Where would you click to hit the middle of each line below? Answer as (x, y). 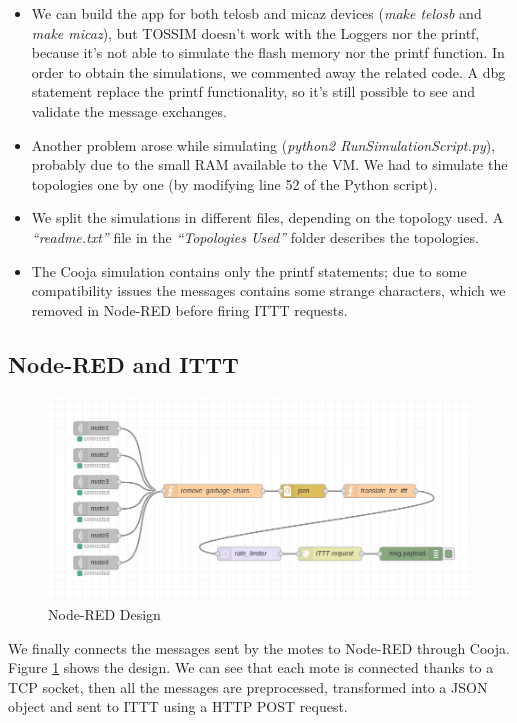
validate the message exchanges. (129, 110)
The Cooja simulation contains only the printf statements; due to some (249, 270)
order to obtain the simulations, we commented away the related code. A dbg (268, 71)
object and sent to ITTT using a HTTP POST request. (178, 706)
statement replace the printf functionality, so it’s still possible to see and (253, 91)
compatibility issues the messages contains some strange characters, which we (268, 290)
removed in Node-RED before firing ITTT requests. (189, 309)
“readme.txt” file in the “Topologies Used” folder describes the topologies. (255, 236)
